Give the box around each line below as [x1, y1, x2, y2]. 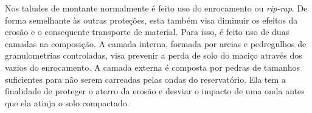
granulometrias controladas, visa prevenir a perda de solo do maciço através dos [5, 49, 302, 62]
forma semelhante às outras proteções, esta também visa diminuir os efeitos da [5, 13, 298, 26]
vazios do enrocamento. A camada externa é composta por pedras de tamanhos [5, 60, 300, 73]
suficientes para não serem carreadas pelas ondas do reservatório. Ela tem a [5, 73, 286, 85]
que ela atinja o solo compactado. [5, 96, 130, 109]
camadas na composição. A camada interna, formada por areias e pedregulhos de [5, 37, 307, 50]
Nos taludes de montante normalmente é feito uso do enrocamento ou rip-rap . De [5, 2, 308, 14]
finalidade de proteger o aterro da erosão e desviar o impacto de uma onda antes [5, 85, 305, 97]
